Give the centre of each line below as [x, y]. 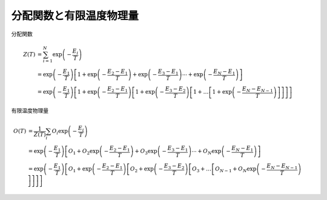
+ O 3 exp [146, 152]
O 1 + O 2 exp [84, 152]
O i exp [60, 132]
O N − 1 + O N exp [236, 169]
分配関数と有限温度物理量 [75, 16]
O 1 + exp [80, 169]
